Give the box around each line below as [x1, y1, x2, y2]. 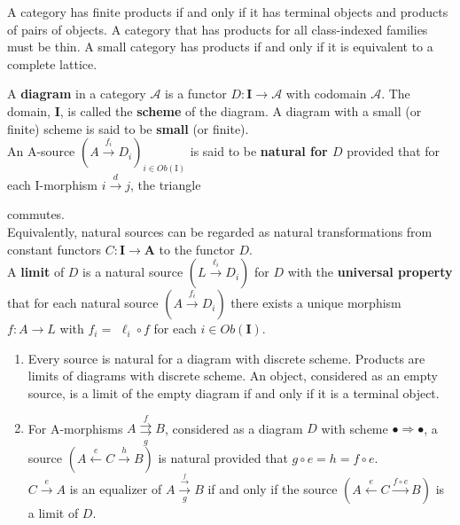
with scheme [321, 419, 388, 437]
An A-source [7, 142, 75, 161]
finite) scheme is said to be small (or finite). [7, 119, 249, 137]
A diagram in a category [7, 84, 146, 103]
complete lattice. [7, 54, 97, 73]
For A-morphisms [27, 419, 123, 437]
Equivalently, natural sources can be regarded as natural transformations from [7, 223, 433, 240]
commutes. [7, 205, 66, 223]
